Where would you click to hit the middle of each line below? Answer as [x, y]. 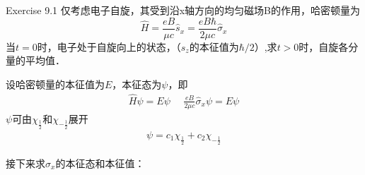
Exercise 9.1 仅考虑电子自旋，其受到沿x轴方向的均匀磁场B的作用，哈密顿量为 [183, 10]
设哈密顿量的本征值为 [55, 84]
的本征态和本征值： [100, 163]
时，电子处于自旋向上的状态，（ [109, 46]
